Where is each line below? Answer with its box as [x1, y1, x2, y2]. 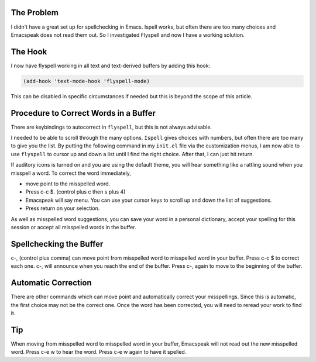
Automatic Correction [11, 278, 92, 288]
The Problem [11, 8, 59, 18]
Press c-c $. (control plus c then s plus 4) [25, 188, 126, 195]
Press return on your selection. [25, 205, 100, 212]
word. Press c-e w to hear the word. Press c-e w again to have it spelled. [11, 349, 187, 356]
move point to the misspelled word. [25, 180, 111, 187]
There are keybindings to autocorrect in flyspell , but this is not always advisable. [11, 123, 212, 130]
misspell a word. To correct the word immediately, [11, 170, 132, 177]
